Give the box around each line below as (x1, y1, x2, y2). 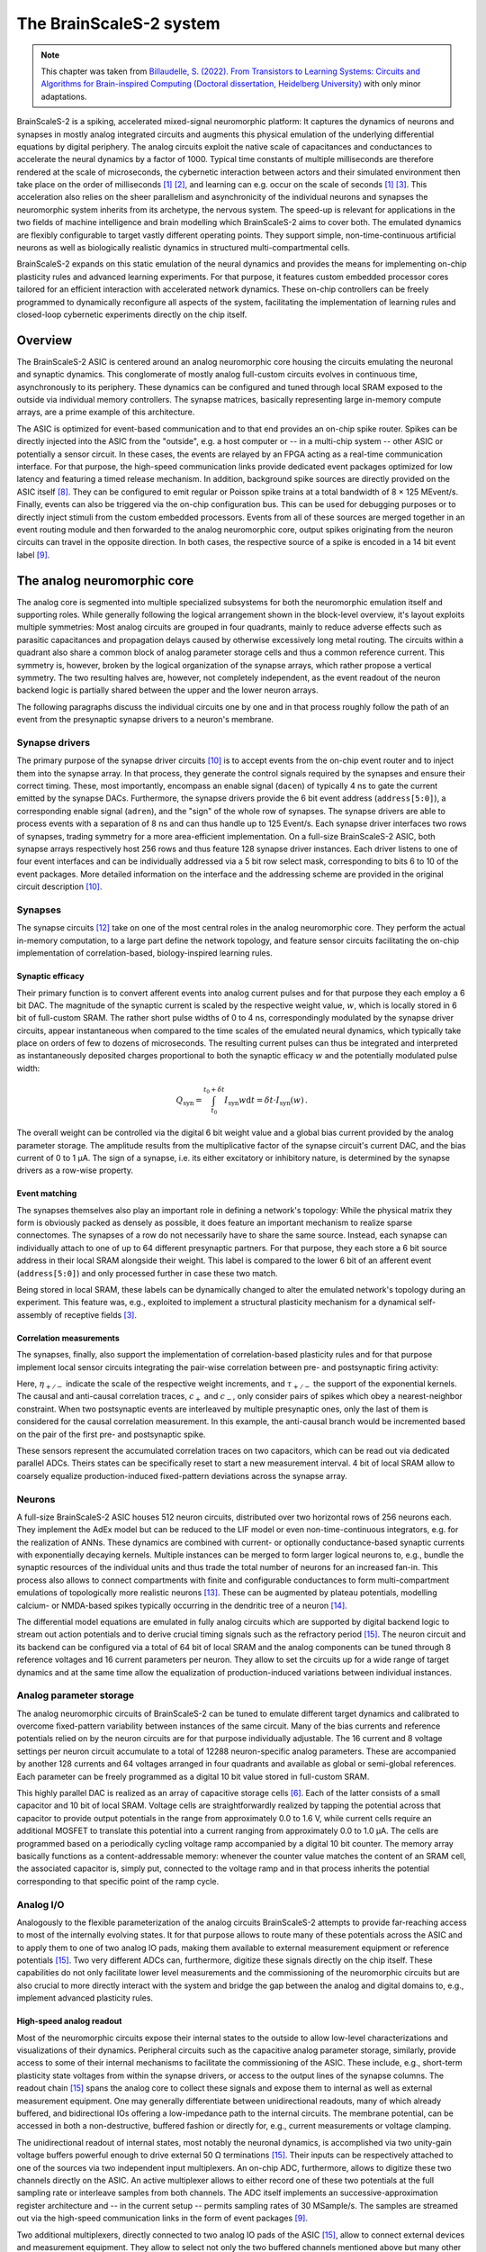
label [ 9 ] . (16, 549, 50, 560)
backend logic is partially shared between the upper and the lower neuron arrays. (16, 685, 319, 695)
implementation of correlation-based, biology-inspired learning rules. (16, 948, 274, 958)
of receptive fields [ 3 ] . (54, 1309, 137, 1320)
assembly (16, 1309, 53, 1320)
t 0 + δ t (203, 1085, 225, 1095)
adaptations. (40, 91, 87, 102)
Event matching (16, 1188, 77, 1199)
